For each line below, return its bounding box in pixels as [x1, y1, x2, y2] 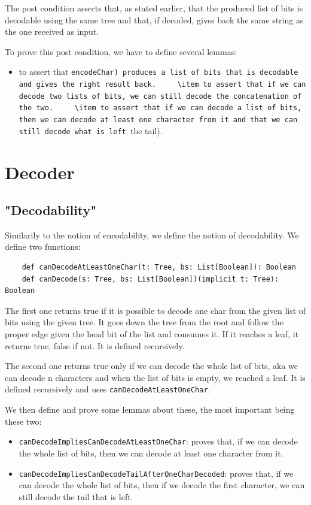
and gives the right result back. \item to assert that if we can [19, 80, 306, 89]
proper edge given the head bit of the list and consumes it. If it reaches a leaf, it [5, 328, 299, 340]
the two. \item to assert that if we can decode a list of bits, [19, 104, 302, 113]
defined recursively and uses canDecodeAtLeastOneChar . [5, 383, 211, 395]
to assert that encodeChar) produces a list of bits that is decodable [19, 65, 298, 78]
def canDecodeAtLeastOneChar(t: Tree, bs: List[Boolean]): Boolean [22, 263, 296, 272]
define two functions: [5, 240, 81, 253]
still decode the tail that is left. [19, 490, 133, 503]
